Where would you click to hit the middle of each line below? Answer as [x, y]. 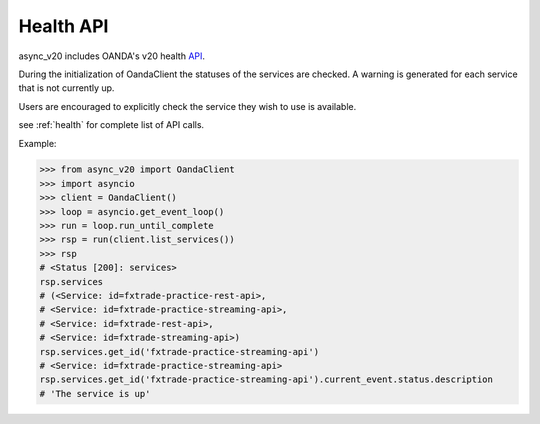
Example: [37, 143]
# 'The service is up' [95, 393]
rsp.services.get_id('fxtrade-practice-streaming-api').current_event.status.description [266, 379]
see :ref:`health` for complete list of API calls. [111, 125]
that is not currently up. [66, 88]
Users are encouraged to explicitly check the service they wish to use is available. [187, 106]
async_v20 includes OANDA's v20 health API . [111, 56]
